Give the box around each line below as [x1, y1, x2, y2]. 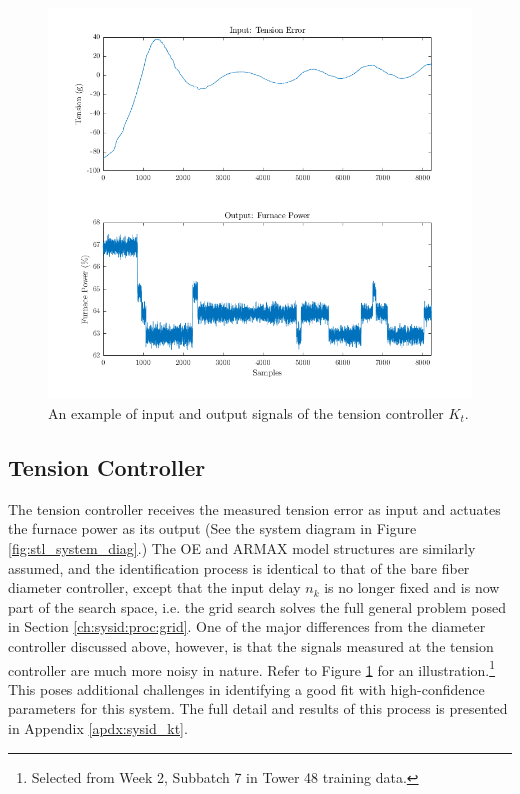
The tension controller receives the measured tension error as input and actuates [8, 498, 501, 519]
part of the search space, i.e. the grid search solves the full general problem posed [8, 596, 507, 617]
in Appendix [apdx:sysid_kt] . [8, 717, 188, 738]
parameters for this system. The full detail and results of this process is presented [8, 698, 508, 719]
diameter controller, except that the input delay [8, 577, 301, 598]
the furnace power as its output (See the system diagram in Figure [8, 518, 417, 539]
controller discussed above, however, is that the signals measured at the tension [8, 635, 494, 656]
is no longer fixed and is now [324, 577, 500, 598]
